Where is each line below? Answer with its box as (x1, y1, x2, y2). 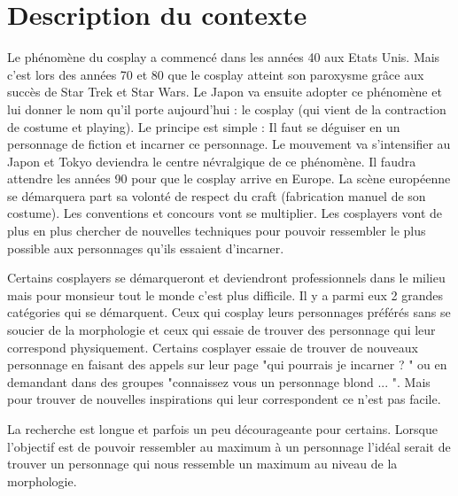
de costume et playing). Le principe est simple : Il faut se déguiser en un (7, 117, 400, 136)
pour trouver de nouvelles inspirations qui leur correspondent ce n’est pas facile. (7, 390, 441, 408)
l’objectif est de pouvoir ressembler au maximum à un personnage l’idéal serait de (7, 437, 451, 455)
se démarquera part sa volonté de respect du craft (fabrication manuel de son (7, 186, 426, 205)
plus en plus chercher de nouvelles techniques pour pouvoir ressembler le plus (7, 221, 426, 240)
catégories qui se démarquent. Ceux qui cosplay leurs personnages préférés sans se (7, 303, 451, 322)
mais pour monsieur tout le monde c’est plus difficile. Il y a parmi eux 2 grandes (7, 285, 444, 304)
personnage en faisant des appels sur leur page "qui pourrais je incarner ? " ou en (7, 355, 447, 374)
